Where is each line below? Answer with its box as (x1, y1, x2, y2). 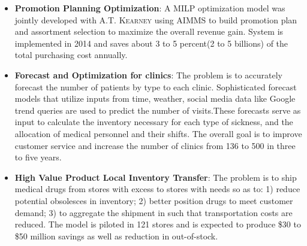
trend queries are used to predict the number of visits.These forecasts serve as (14, 104, 301, 116)
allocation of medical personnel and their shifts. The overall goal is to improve (14, 127, 302, 139)
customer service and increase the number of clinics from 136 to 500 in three (14, 139, 296, 151)
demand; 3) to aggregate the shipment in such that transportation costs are (14, 206, 293, 218)
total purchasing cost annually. (14, 48, 128, 61)
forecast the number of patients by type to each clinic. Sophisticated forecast (14, 80, 297, 93)
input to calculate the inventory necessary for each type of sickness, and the (14, 116, 293, 128)
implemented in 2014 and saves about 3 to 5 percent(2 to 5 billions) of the (14, 37, 288, 49)
